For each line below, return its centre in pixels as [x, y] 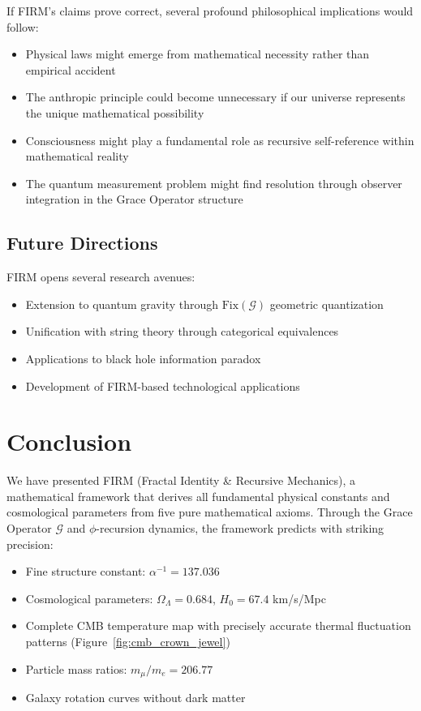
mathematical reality [77, 156]
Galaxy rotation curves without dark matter [135, 698]
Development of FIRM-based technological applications [163, 385]
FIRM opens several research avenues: [101, 277]
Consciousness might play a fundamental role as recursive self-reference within [220, 140]
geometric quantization [326, 304]
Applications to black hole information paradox [143, 358]
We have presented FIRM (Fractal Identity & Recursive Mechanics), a [181, 480]
